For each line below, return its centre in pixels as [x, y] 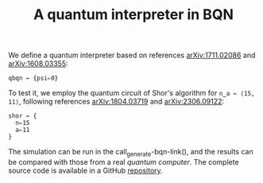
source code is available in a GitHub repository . [85, 170]
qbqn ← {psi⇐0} [33, 78]
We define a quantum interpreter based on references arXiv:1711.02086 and [132, 55]
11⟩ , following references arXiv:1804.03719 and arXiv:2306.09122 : [116, 102]
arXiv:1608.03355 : [38, 64]
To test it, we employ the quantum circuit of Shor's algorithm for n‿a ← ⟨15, [131, 93]
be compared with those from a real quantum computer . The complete [124, 162]
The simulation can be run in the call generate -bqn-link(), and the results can [131, 153]
